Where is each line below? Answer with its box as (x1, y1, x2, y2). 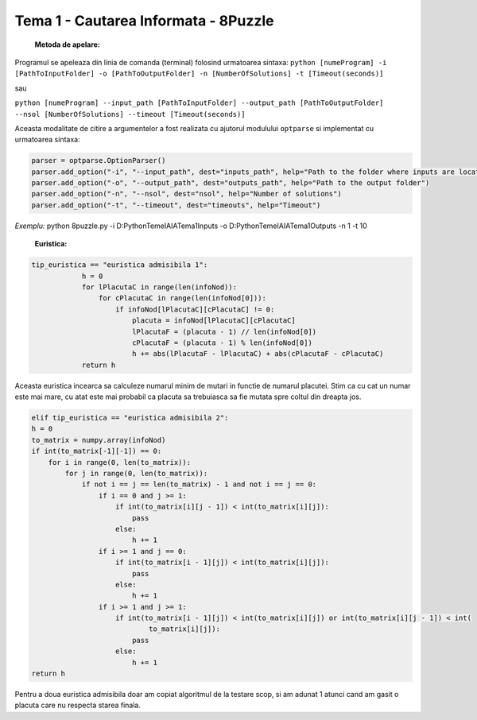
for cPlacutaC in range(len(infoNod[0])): (98, 294, 266, 303)
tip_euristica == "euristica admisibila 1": (31, 261, 208, 269)
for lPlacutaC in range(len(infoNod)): (81, 282, 238, 292)
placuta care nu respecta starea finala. (14, 700, 141, 710)
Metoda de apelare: (34, 40, 101, 49)
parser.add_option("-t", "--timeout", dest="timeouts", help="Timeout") (31, 200, 321, 210)
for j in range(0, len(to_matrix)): (64, 469, 208, 478)
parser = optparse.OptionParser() (31, 156, 166, 165)
